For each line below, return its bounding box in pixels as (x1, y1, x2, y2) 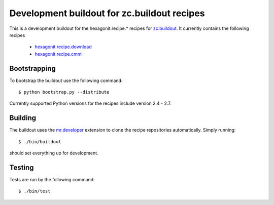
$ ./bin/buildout (18, 139, 61, 144)
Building (9, 114, 37, 122)
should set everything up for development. (9, 150, 98, 156)
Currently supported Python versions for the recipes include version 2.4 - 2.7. (9, 100, 172, 106)
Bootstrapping (9, 64, 56, 73)
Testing (9, 163, 34, 172)
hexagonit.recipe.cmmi (35, 51, 83, 57)
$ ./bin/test (18, 188, 51, 194)
